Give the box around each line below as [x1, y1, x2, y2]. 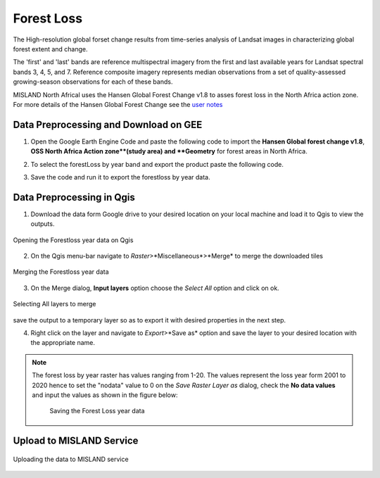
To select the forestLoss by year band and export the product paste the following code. [30, 160, 284, 168]
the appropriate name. [30, 339, 95, 347]
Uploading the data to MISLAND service [13, 455, 129, 463]
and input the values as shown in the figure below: [32, 391, 179, 399]
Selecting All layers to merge [13, 300, 96, 308]
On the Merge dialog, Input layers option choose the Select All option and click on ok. [30, 284, 279, 292]
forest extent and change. [13, 44, 88, 53]
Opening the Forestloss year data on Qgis [13, 236, 134, 244]
